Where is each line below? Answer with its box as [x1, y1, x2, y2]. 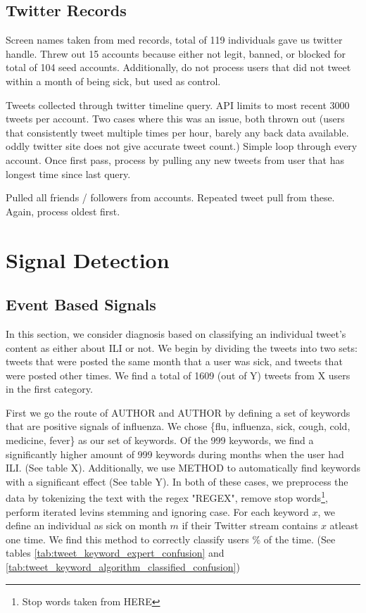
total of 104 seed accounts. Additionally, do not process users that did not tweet [6, 60, 351, 75]
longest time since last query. [6, 166, 131, 181]
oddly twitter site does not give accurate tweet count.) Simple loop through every [6, 139, 358, 153]
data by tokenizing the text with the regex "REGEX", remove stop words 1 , [6, 488, 328, 505]
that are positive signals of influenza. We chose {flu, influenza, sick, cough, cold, [6, 419, 351, 434]
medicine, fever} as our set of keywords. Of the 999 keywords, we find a [6, 433, 314, 448]
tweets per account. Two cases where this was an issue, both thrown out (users [6, 111, 345, 126]
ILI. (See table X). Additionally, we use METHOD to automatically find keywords [6, 460, 361, 475]
